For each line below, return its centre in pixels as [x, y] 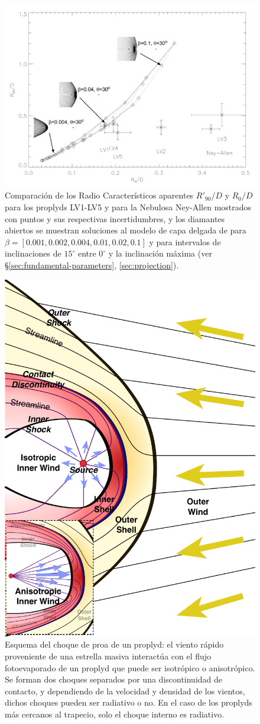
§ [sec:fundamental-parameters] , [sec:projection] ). [92, 265]
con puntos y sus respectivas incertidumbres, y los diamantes [115, 218]
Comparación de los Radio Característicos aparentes [99, 195]
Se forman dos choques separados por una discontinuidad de [114, 679]
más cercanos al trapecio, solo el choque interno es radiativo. [115, 714]
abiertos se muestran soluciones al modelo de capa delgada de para [126, 230]
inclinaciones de [33, 253]
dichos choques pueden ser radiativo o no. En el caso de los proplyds [129, 702]
